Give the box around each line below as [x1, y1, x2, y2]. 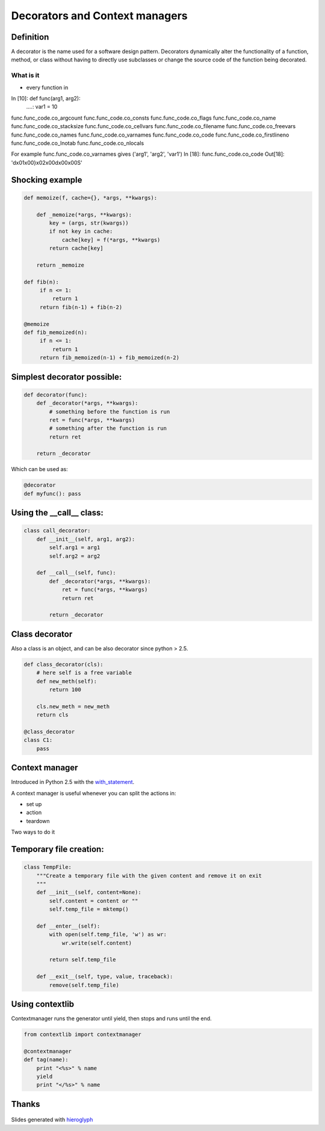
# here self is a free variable [36, 670, 132, 676]
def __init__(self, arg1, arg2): [36, 535, 135, 543]
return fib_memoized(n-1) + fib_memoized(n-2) [39, 354, 180, 361]
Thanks [11, 1099, 40, 1109]
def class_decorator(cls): [23, 661, 104, 668]
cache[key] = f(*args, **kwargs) [61, 236, 161, 243]
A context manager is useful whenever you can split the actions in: [11, 789, 176, 797]
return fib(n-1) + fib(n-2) [39, 304, 123, 310]
